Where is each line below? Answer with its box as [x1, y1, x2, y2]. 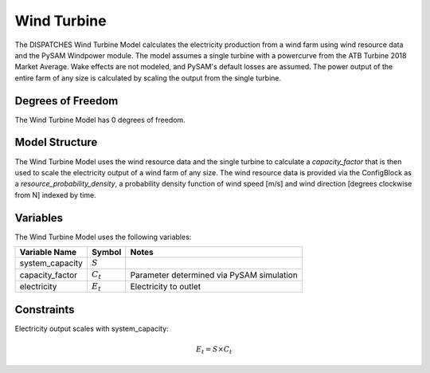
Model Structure [14, 135, 98, 149]
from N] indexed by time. [14, 190, 97, 199]
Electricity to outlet [130, 281, 201, 292]
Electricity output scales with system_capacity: [14, 324, 169, 333]
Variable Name [19, 247, 77, 257]
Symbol [92, 247, 122, 257]
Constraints [14, 303, 75, 316]
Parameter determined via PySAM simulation [130, 269, 298, 281]
